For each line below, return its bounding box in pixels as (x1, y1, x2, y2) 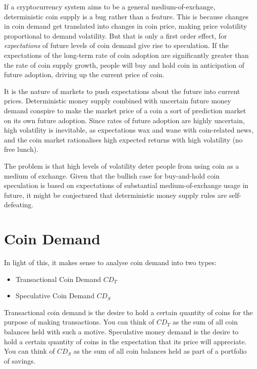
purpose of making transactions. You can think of (4, 317, 154, 327)
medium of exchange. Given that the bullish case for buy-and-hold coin (4, 170, 220, 181)
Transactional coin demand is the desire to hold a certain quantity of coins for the (4, 307, 253, 317)
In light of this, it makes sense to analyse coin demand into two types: (4, 257, 216, 267)
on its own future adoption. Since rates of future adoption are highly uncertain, (4, 115, 245, 125)
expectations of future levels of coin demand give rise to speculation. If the (4, 40, 229, 50)
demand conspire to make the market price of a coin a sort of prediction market (4, 105, 246, 115)
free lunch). (4, 144, 39, 154)
